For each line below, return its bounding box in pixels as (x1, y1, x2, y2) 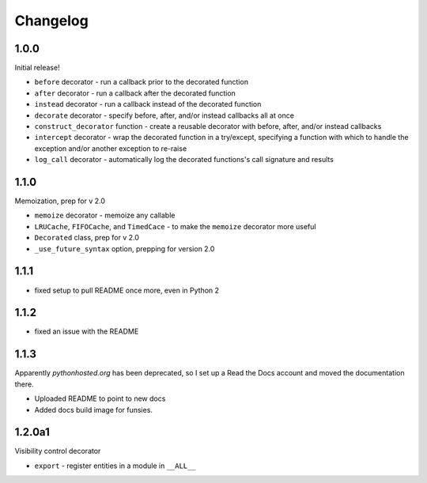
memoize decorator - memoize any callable (34, 210, 176, 221)
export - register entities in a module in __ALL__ (34, 461, 197, 470)
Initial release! (14, 63, 60, 73)
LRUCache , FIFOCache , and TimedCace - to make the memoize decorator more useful (34, 221, 316, 231)
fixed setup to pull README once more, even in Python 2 (34, 285, 220, 295)
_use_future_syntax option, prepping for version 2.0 (34, 243, 215, 253)
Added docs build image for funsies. (34, 405, 153, 414)
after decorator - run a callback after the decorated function (34, 88, 236, 98)
